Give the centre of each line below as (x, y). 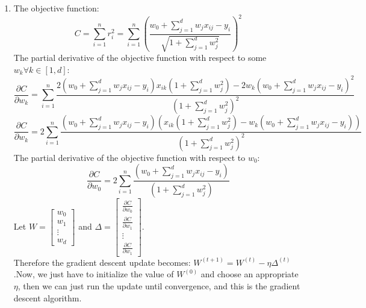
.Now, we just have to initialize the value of (94, 274)
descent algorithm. (48, 297)
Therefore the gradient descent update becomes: (102, 262)
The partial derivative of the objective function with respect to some (140, 58)
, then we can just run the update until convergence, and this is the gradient (159, 286)
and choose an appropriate (250, 274)
